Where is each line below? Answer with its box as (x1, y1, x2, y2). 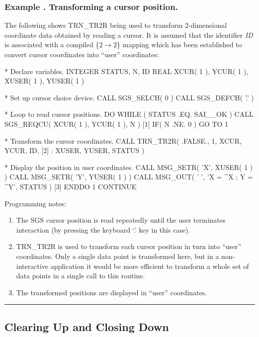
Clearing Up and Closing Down (4, 319, 169, 334)
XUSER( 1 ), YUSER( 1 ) (4, 76, 85, 86)
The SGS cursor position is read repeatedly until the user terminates (16, 215, 226, 225)
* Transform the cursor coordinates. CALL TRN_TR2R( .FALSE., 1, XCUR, (4, 135, 242, 146)
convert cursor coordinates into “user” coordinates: (4, 49, 159, 59)
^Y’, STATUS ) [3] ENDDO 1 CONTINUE (4, 181, 137, 191)
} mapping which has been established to (117, 39, 242, 50)
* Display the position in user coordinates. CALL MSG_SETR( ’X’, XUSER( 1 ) (4, 162, 253, 172)
